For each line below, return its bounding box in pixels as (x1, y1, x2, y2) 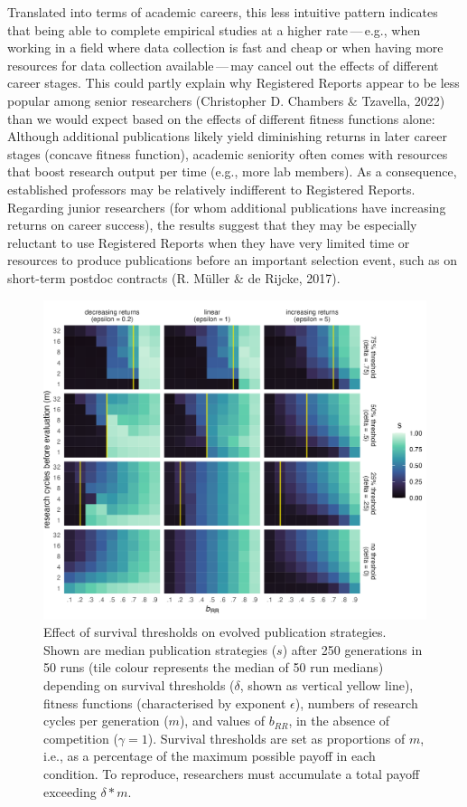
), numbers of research (294, 693, 418, 712)
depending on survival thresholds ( (43, 676, 235, 695)
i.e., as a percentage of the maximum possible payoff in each (43, 746, 376, 765)
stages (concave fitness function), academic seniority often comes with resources (7, 144, 448, 163)
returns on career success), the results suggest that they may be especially (7, 215, 417, 234)
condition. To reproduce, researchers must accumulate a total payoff (43, 764, 420, 783)
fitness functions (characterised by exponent (43, 693, 286, 712)
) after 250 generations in (282, 640, 423, 659)
